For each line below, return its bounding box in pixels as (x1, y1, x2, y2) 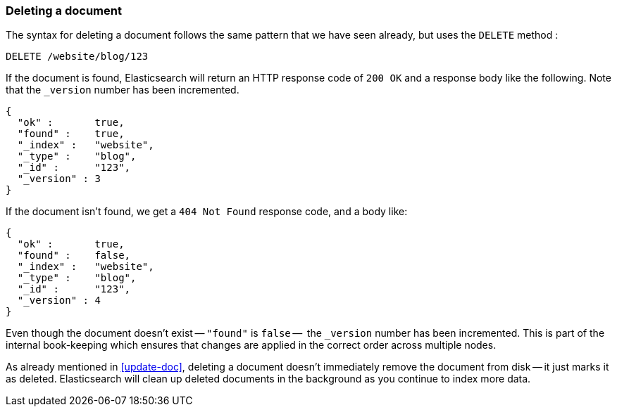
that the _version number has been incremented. (6, 84, 239, 96)
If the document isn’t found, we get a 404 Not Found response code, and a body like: (6, 205, 408, 218)
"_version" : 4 (17, 295, 101, 307)
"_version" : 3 (17, 173, 101, 185)
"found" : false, (17, 250, 131, 262)
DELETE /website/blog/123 (6, 51, 149, 63)
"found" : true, (17, 128, 125, 140)
